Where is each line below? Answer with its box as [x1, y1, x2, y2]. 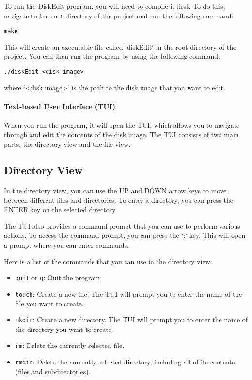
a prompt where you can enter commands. [4, 240, 129, 250]
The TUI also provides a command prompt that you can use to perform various [4, 220, 240, 231]
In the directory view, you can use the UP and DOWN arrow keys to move [4, 185, 227, 196]
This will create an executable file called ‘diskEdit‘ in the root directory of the [4, 41, 236, 51]
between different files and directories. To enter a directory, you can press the [4, 195, 234, 205]
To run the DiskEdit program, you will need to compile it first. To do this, [4, 1, 225, 11]
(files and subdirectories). [15, 366, 91, 376]
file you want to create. [15, 298, 84, 308]
